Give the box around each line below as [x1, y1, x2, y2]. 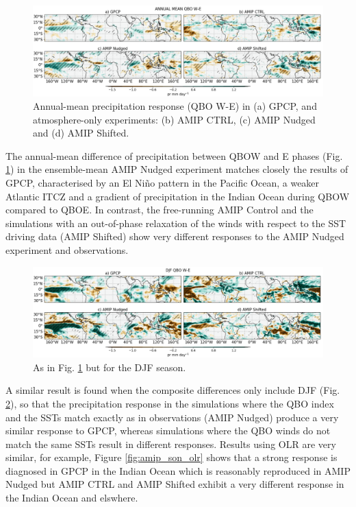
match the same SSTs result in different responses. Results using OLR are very [5, 436, 336, 451]
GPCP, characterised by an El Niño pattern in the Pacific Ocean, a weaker [5, 176, 320, 190]
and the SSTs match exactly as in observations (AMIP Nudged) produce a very [5, 410, 339, 424]
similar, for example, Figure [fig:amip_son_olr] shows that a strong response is [5, 450, 338, 464]
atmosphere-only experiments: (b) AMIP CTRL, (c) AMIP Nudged [33, 112, 316, 126]
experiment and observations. [5, 243, 129, 257]
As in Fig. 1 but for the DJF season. [33, 359, 186, 374]
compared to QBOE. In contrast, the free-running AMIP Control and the [5, 202, 314, 217]
